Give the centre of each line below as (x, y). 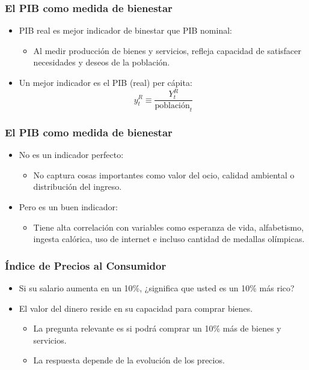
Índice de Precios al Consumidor (86, 265)
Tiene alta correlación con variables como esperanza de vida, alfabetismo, (169, 227)
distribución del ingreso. (78, 187)
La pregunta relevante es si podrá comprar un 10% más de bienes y (157, 328)
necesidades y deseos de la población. (102, 62)
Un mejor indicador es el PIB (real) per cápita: (106, 82)
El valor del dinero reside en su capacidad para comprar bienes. (136, 308)
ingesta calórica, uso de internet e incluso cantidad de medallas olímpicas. (169, 239)
